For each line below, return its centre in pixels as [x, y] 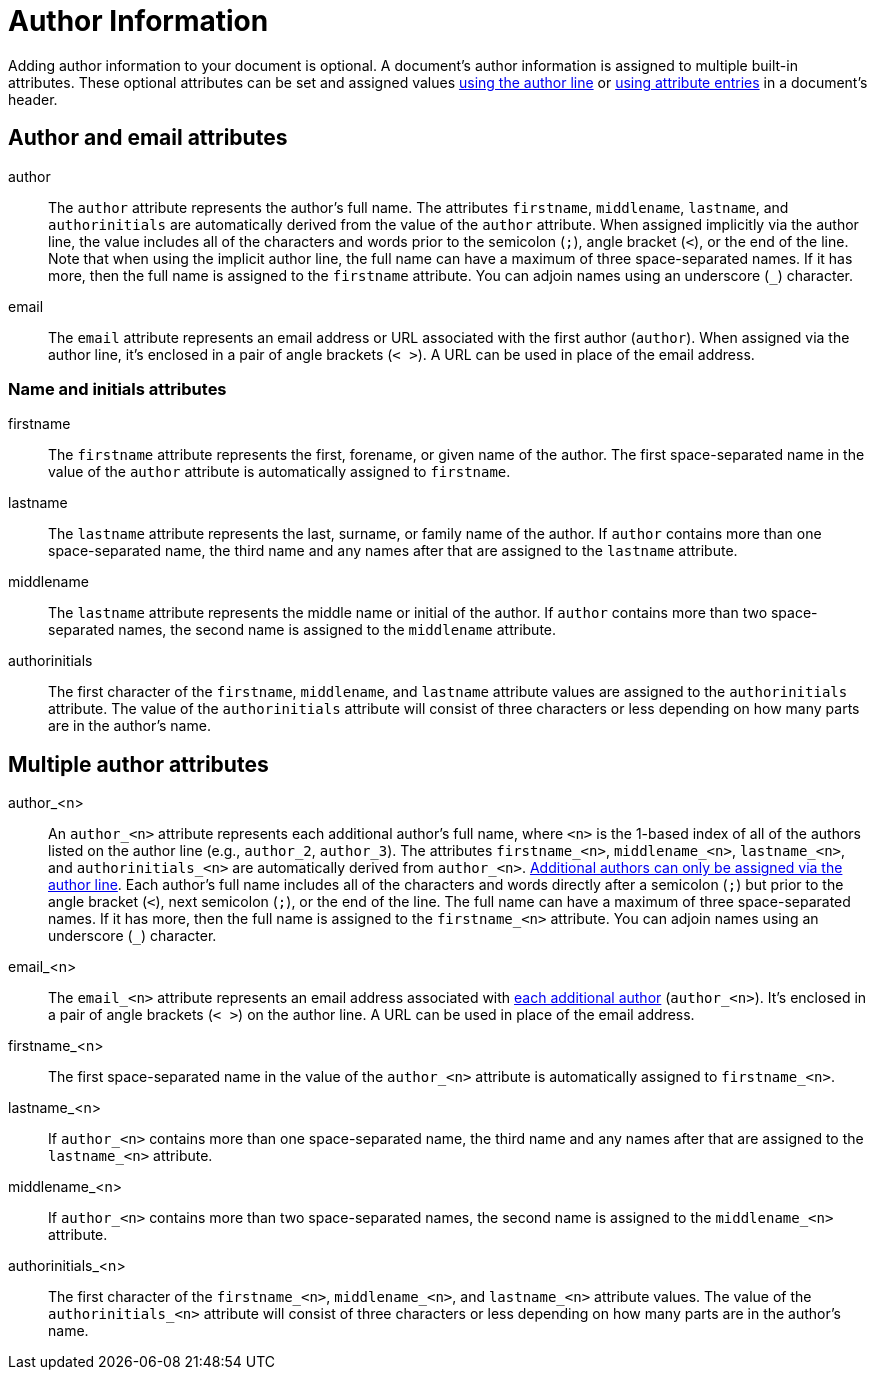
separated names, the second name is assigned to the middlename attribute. [302, 630]
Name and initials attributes [117, 388]
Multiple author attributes [138, 764]
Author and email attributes [148, 138]
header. [33, 99]
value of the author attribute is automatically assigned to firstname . [279, 472]
